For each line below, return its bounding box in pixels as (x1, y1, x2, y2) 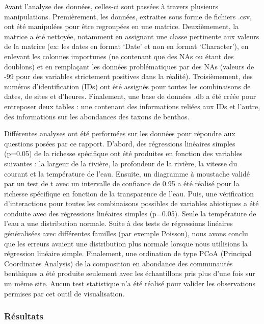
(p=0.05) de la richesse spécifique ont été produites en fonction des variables (4, 148, 243, 159)
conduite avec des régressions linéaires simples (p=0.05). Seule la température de (4, 208, 256, 218)
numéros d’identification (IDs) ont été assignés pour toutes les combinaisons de (4, 81, 251, 91)
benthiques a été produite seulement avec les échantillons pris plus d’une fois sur (4, 268, 255, 279)
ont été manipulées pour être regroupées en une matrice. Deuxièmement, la (4, 21, 239, 32)
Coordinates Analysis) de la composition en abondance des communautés (4, 258, 233, 268)
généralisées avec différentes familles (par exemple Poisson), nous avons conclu (4, 228, 248, 239)
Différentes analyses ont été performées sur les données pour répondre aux (4, 128, 235, 139)
